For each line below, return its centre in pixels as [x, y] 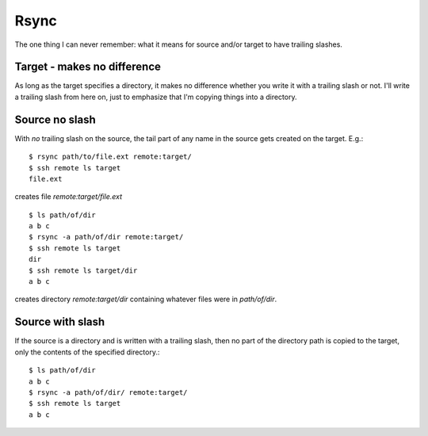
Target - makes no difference [88, 67]
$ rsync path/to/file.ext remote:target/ [110, 157]
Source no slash [55, 119]
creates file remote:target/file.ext [69, 197]
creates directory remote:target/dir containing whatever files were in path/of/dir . [146, 299]
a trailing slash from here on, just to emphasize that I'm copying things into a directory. [156, 97]
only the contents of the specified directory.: [87, 352]
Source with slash [60, 322]
